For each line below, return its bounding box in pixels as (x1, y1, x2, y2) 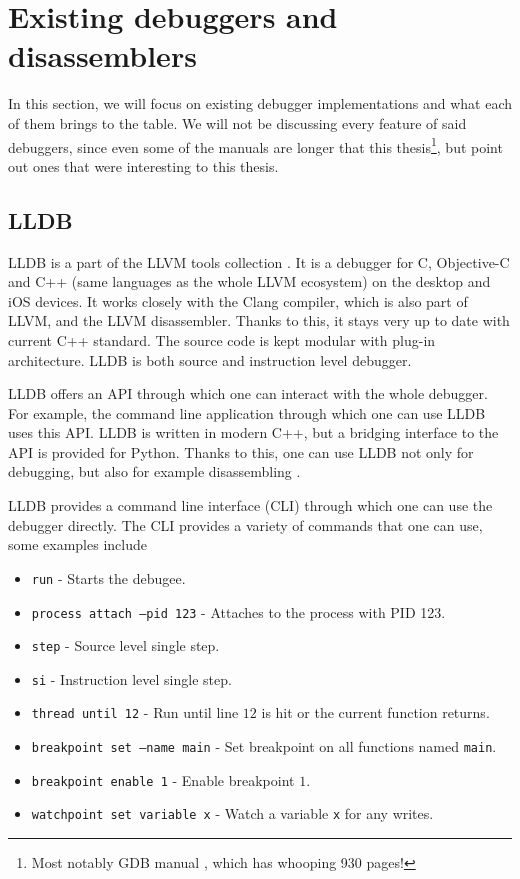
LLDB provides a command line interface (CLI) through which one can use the (8, 495, 493, 516)
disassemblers (8, 35, 197, 76)
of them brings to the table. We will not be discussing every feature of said (8, 112, 467, 133)
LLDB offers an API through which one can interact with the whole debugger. (8, 383, 488, 404)
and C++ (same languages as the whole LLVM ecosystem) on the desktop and (8, 271, 491, 292)
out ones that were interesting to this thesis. (8, 155, 279, 176)
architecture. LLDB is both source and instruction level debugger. (8, 349, 412, 370)
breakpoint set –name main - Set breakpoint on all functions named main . (31, 736, 497, 757)
